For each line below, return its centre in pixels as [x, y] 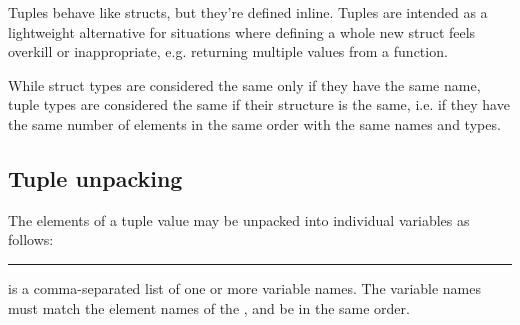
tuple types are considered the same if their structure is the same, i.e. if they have [259, 104]
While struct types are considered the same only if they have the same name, [244, 84]
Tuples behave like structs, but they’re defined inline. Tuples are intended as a [248, 12]
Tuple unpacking [95, 177]
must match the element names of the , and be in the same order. [209, 307]
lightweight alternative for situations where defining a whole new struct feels [242, 31]
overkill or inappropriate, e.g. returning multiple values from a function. [228, 51]
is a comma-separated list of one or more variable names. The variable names [245, 287]
